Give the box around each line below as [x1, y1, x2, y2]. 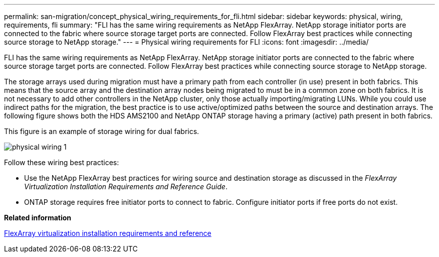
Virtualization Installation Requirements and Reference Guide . [24, 182, 228, 191]
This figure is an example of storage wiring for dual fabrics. [4, 127, 199, 136]
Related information [4, 213, 72, 222]
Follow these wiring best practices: [4, 158, 119, 167]
